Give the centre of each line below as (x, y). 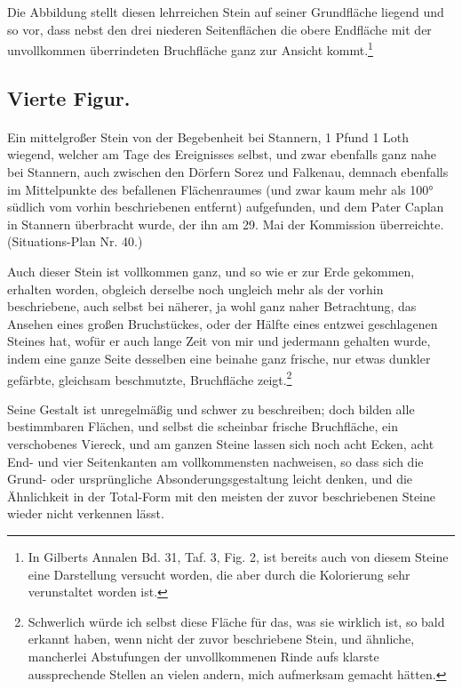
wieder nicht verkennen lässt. (86, 513)
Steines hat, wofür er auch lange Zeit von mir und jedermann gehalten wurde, (219, 341)
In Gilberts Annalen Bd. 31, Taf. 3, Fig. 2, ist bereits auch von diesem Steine (238, 556)
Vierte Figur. (69, 97)
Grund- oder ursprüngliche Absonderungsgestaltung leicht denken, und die (210, 479)
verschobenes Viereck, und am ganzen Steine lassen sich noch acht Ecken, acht (221, 443)
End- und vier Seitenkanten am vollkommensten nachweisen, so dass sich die (215, 461)
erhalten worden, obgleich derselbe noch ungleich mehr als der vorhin (195, 288)
